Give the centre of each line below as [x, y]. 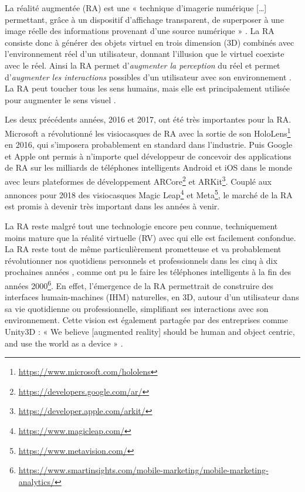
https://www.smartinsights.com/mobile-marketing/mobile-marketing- [143, 470]
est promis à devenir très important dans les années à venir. [112, 206]
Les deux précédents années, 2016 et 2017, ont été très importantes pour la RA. [148, 119]
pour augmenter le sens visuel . [60, 99]
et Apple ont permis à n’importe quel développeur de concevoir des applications [148, 156]
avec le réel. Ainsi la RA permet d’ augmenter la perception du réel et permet [143, 65]
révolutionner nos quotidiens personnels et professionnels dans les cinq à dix [141, 260]
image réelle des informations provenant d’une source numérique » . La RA [140, 31]
